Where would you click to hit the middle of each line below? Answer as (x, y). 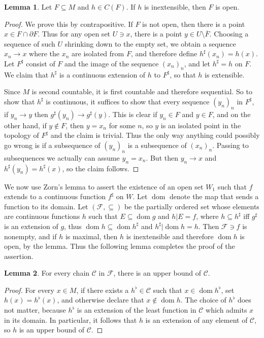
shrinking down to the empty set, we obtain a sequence (150, 43)
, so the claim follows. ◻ (101, 168)
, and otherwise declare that (101, 300)
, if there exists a (103, 290)
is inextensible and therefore (170, 236)
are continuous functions (42, 216)
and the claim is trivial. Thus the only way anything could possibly (155, 135)
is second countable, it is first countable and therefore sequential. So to (142, 91)
